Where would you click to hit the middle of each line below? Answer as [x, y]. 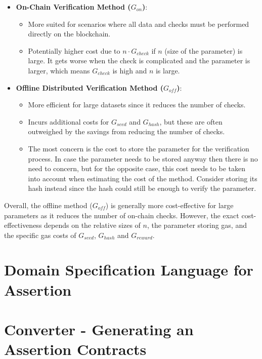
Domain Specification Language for [129, 270]
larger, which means [59, 70]
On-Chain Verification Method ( [73, 7]
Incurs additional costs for [69, 121]
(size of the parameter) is [204, 50]
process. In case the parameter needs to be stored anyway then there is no [143, 158]
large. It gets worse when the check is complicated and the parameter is [139, 61]
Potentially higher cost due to [74, 50]
